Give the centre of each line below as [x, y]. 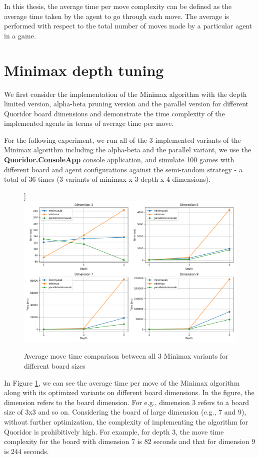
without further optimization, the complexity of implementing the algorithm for [126, 421]
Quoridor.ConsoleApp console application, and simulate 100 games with [119, 160]
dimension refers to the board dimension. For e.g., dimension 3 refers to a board [127, 402]
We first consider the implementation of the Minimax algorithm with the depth [125, 94]
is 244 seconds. [26, 451]
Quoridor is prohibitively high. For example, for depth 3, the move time [114, 431]
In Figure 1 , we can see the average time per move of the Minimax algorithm [122, 382]
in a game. [20, 35]
